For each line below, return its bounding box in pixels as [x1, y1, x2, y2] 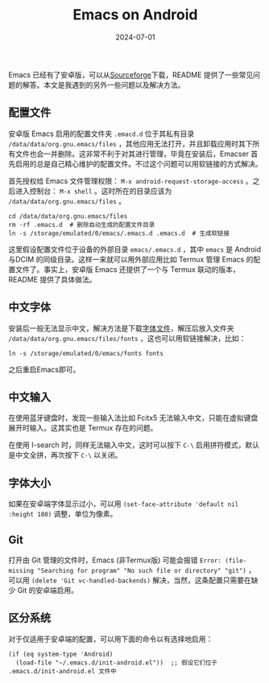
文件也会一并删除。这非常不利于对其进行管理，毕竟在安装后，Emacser [14, 149, 250, 158]
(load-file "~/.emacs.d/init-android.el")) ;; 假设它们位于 [15, 658, 217, 667]
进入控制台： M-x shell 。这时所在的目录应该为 [14, 186, 172, 195]
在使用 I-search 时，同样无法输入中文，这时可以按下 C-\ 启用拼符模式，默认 [8, 440, 260, 450]
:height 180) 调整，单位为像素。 [8, 509, 118, 519]
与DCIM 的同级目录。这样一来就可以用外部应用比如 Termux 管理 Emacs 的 [8, 254, 254, 264]
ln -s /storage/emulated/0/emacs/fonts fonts [8, 349, 163, 357]
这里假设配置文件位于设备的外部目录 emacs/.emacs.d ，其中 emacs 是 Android [8, 244, 262, 254]
